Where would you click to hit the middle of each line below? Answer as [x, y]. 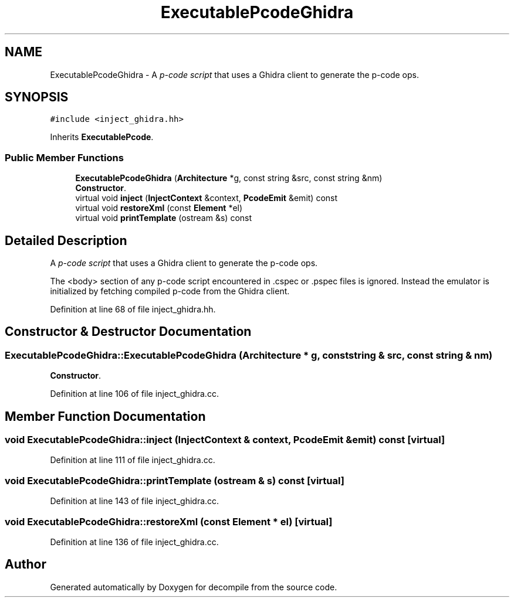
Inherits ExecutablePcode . [102, 137]
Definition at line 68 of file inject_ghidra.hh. [133, 309]
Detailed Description [66, 240]
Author [26, 564]
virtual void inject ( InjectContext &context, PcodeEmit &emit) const [207, 198]
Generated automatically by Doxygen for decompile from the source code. [194, 587]
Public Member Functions [64, 157]
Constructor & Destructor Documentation [128, 332]
